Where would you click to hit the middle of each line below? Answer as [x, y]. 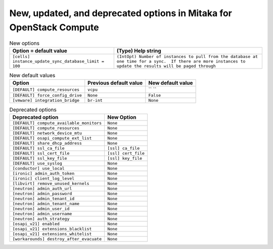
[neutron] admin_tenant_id [43, 199]
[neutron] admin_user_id [41, 209]
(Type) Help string [139, 50]
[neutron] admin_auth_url [42, 189]
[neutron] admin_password [42, 194]
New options [25, 43]
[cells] [21, 56]
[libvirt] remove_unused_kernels [51, 184]
